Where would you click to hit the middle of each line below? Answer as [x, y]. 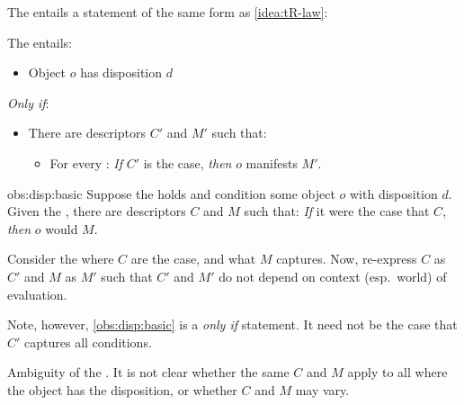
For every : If [86, 162]
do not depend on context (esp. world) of [333, 276]
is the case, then [187, 162]
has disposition [121, 72]
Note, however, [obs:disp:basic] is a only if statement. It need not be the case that [232, 324]
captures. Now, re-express [347, 259]
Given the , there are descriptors [97, 211]
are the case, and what [193, 259]
